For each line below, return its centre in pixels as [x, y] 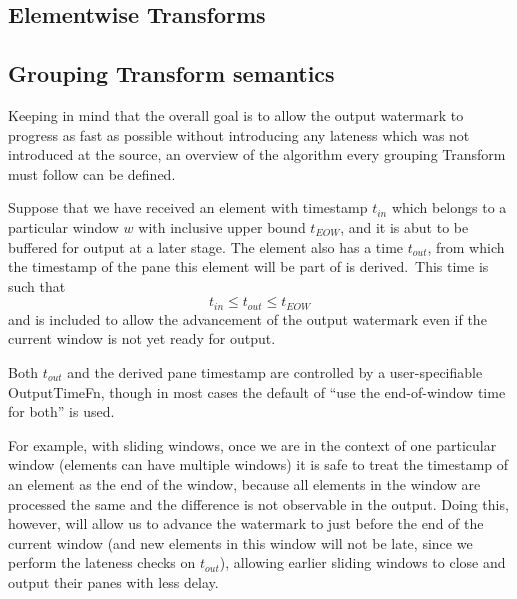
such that [37, 285]
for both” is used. [61, 411]
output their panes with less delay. [113, 581]
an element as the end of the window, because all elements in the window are [244, 483]
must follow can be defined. [92, 173]
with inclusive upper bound [222, 226]
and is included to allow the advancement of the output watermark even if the [247, 318]
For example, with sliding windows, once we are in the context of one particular [252, 444]
